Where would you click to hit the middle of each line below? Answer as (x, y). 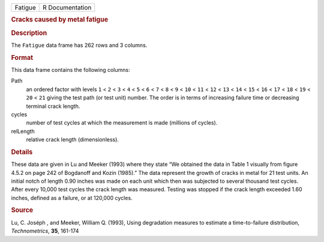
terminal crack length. (53, 106)
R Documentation (67, 7)
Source (22, 210)
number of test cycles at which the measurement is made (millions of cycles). (122, 123)
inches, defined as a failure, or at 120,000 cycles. (72, 198)
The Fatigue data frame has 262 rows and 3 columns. (79, 45)
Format (22, 58)
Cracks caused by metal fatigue (59, 20)
